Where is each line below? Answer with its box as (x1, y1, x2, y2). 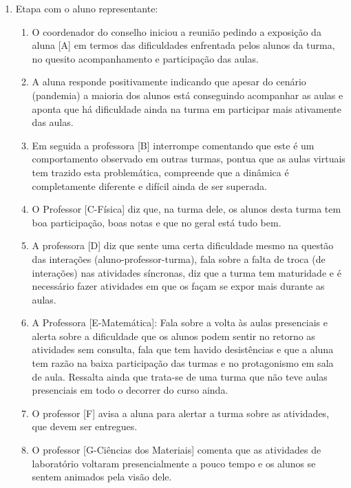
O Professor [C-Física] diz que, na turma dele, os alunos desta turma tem (32, 202, 341, 216)
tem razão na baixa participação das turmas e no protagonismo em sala (32, 356, 334, 370)
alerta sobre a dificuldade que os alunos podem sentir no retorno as (32, 328, 315, 343)
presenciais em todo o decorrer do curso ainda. (32, 383, 228, 397)
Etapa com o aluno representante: (15, 1, 158, 15)
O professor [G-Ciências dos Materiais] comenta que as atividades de (32, 443, 321, 457)
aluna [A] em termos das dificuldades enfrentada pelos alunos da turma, (32, 38, 335, 52)
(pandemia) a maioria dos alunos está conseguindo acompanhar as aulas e (32, 87, 343, 102)
